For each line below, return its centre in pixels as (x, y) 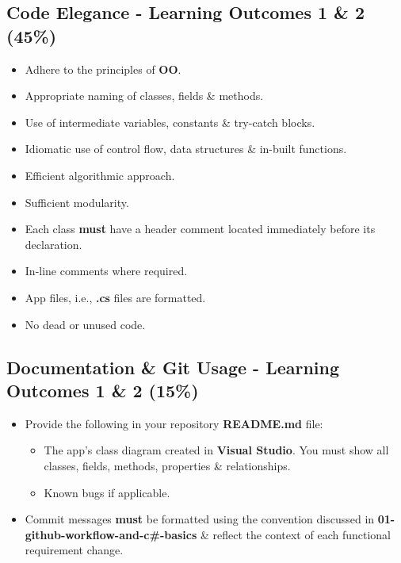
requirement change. (74, 550)
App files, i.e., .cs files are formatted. (115, 297)
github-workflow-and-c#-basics (111, 534)
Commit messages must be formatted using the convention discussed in (200, 519)
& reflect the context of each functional (296, 534)
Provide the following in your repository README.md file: (174, 423)
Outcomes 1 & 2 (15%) (103, 390)
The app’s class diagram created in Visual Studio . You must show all (216, 450)
